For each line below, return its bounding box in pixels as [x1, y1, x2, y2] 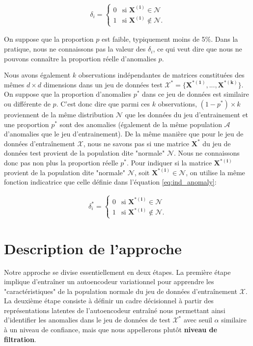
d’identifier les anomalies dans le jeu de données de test [4, 315, 170, 325]
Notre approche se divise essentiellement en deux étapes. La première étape [4, 266, 231, 277]
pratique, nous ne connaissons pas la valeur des [4, 44, 146, 54]
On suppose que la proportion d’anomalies [4, 89, 131, 99]
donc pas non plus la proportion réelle [4, 158, 118, 167]
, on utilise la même [186, 167, 245, 177]
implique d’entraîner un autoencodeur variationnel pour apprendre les [4, 276, 214, 287]
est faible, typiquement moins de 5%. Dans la [102, 34, 238, 44]
